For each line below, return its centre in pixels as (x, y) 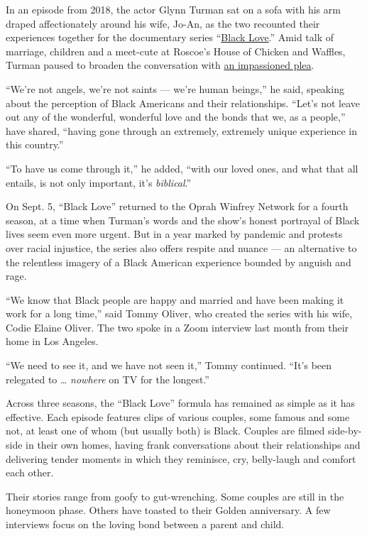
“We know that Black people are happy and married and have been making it (175, 299)
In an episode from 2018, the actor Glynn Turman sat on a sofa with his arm (173, 9)
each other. (30, 472)
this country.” (35, 144)
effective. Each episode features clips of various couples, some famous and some (178, 416)
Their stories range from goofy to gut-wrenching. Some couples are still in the (175, 496)
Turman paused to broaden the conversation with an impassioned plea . (160, 65)
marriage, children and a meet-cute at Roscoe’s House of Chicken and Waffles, (176, 51)
